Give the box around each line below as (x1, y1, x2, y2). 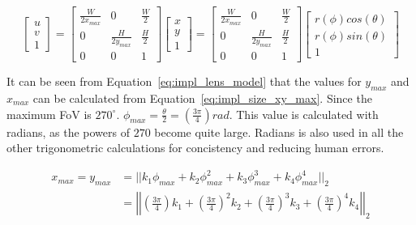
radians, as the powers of (6, 123, 130, 140)
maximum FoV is (6, 105, 92, 122)
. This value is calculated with (229, 105, 379, 122)
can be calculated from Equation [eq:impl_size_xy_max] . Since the (32, 89, 372, 106)
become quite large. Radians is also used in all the (154, 123, 404, 140)
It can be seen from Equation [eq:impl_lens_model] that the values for (6, 73, 362, 90)
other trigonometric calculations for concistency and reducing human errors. (6, 139, 384, 156)
